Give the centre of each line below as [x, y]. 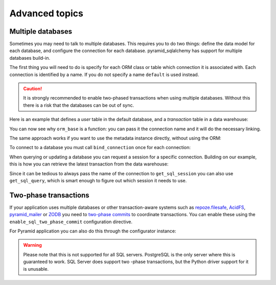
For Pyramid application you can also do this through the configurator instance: [93, 231]
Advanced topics [47, 13]
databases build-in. [30, 58]
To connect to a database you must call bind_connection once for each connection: [100, 148]
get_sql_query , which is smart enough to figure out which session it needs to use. [98, 180]
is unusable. [36, 269]
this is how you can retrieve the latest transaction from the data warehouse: [89, 164]
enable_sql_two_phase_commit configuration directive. [71, 222]
